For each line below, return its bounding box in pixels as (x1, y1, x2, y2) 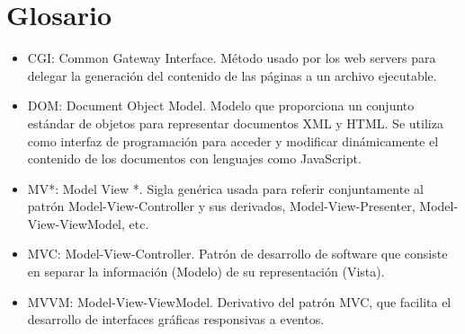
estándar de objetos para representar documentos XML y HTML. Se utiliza (27, 113, 443, 132)
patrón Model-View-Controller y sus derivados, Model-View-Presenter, (27, 197, 416, 215)
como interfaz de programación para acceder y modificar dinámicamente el (27, 131, 439, 150)
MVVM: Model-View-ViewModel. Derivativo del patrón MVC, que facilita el (27, 292, 452, 311)
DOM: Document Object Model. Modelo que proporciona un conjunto (27, 96, 415, 115)
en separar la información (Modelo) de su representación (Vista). (27, 262, 385, 281)
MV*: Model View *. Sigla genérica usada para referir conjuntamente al (27, 179, 424, 198)
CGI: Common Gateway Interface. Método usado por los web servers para (27, 48, 436, 67)
